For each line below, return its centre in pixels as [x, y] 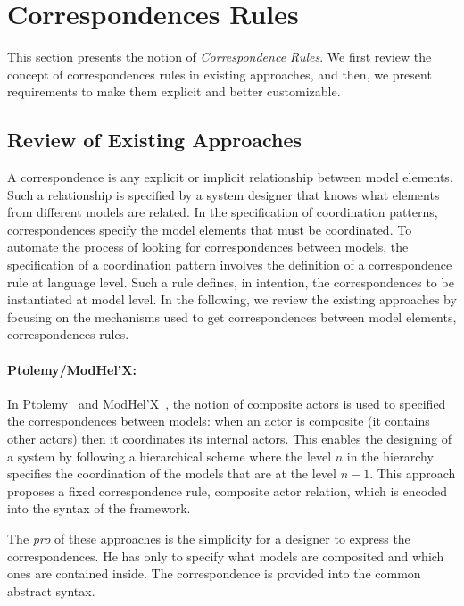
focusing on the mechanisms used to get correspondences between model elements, [232, 316]
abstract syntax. [51, 590]
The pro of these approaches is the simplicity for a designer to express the [209, 538]
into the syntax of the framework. [99, 508]
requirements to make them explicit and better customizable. [174, 91]
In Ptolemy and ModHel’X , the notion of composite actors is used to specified [227, 403]
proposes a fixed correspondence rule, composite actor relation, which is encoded [227, 490]
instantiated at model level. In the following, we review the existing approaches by [232, 299]
